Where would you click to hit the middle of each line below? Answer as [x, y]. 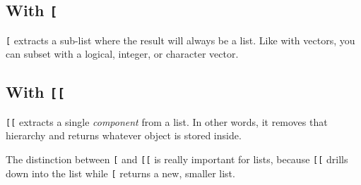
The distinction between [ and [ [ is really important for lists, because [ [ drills [177, 159]
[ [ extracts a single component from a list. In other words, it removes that [167, 121]
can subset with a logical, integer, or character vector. [122, 54]
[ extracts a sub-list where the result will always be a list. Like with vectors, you [180, 40]
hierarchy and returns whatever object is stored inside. [124, 135]
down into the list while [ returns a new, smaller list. [120, 173]
